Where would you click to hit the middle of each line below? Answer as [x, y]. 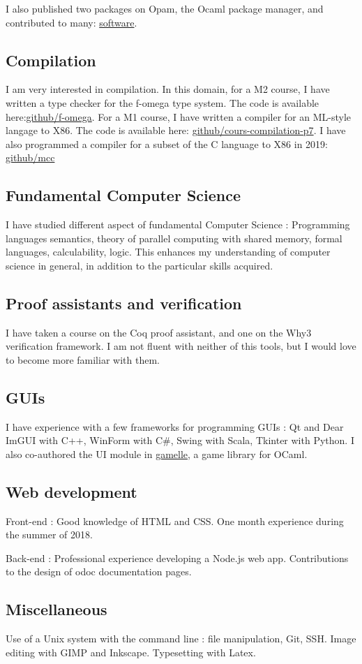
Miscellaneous [56, 609]
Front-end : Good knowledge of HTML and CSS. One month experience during [175, 521]
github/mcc [30, 157]
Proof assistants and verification [124, 303]
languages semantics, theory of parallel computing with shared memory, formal [174, 238]
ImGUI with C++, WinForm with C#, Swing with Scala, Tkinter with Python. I [180, 440]
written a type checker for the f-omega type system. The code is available [163, 102]
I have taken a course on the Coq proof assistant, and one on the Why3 [159, 332]
